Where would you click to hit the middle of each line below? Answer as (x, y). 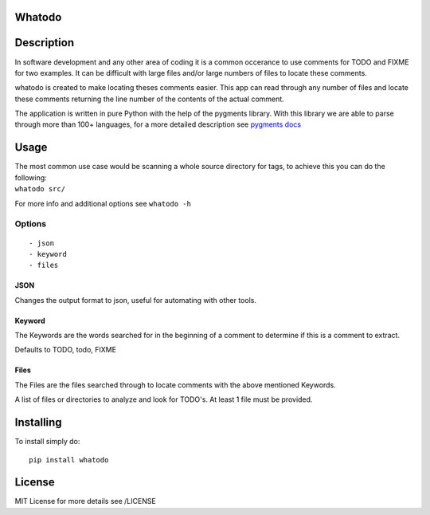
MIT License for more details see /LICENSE (86, 501)
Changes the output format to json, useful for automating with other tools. (135, 300)
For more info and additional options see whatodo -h (103, 203)
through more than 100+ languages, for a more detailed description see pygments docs (158, 124)
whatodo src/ (40, 189)
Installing (39, 423)
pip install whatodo (69, 460)
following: (31, 177)
